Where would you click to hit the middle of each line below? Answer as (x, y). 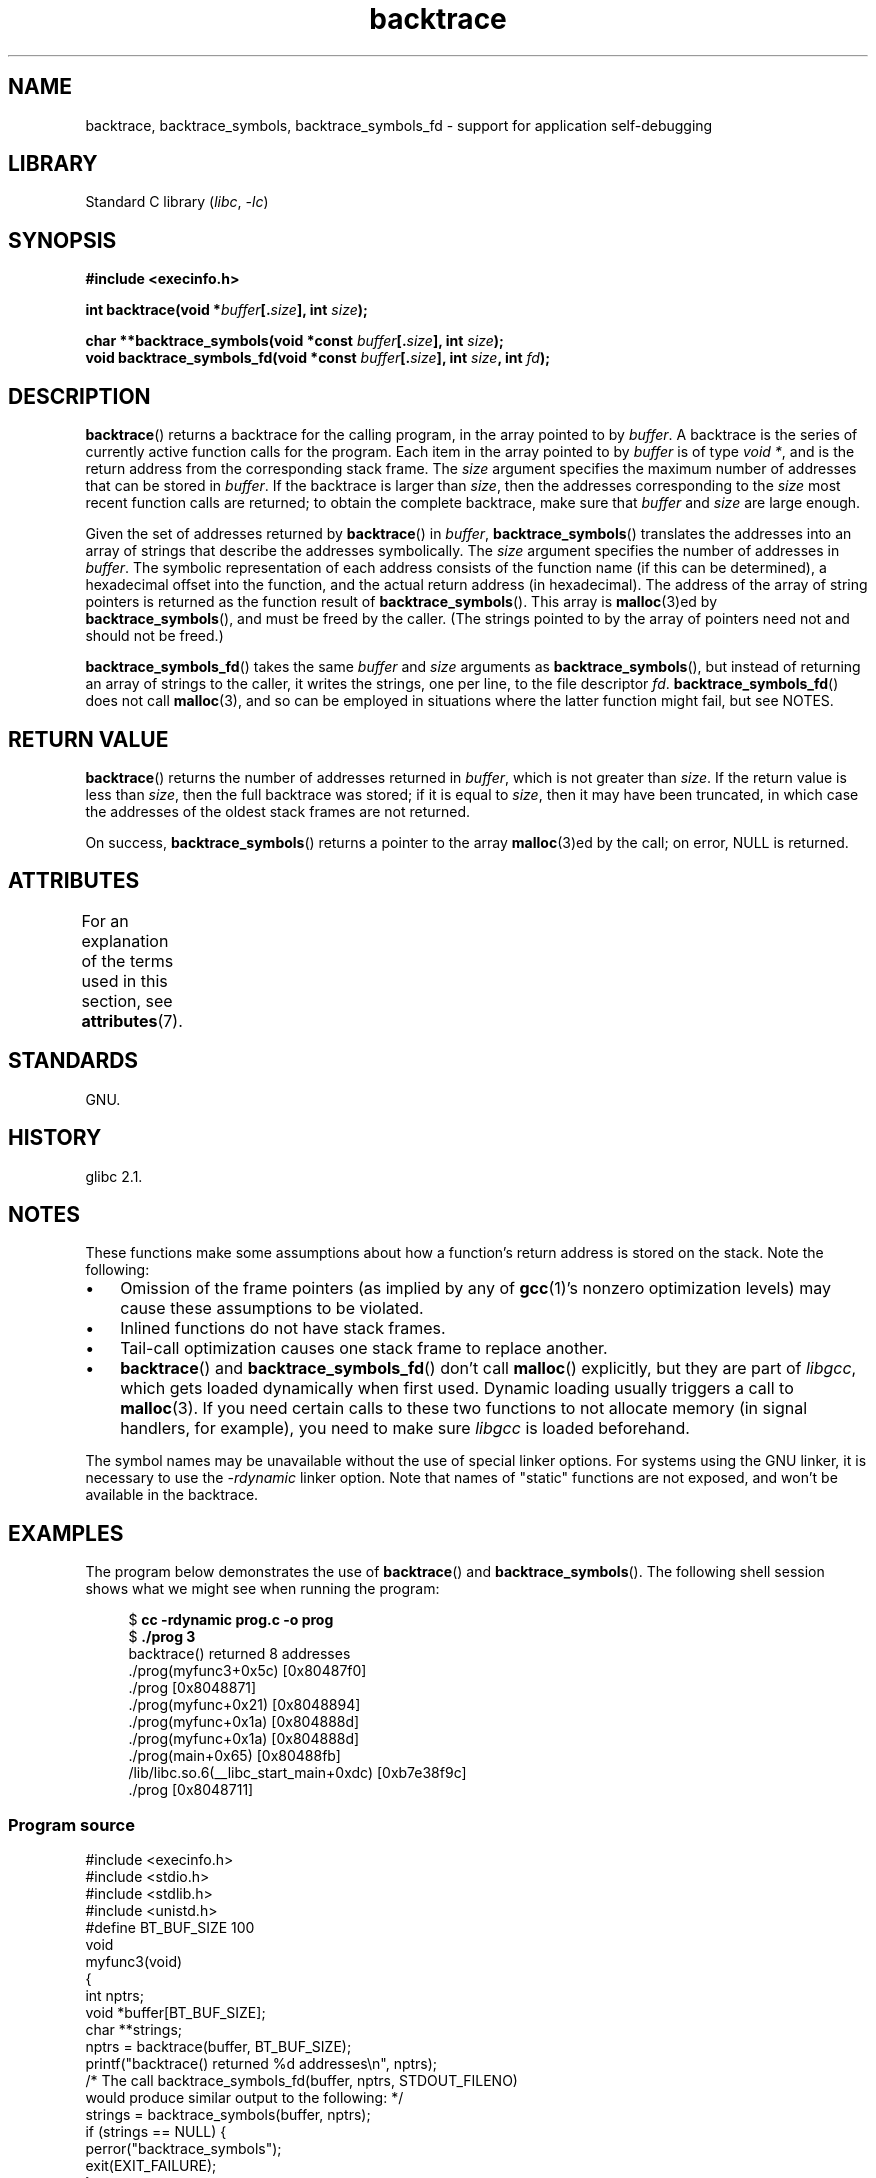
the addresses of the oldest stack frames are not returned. (278, 811)
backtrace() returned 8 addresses (239, 1654)
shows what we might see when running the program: (262, 1589)
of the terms (127, 960)
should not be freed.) (154, 636)
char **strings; (134, 2029)
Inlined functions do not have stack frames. (283, 1328)
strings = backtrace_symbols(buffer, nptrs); (228, 2114)
